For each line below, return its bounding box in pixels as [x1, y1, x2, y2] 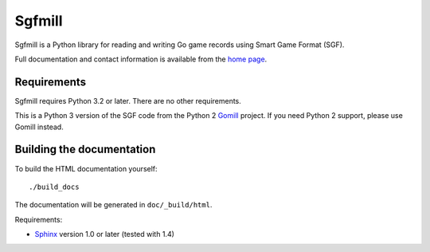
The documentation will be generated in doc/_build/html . [14, 200, 213, 210]
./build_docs [29, 182, 80, 191]
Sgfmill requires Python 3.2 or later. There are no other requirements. [14, 96, 242, 105]
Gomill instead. [14, 122, 64, 132]
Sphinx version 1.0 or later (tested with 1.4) [34, 230, 175, 239]
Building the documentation [14, 143, 156, 156]
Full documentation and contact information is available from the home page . [14, 54, 268, 64]
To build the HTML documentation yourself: [14, 163, 158, 173]
